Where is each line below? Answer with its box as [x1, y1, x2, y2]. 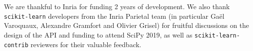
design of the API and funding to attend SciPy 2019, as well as [4, 29, 193, 39]
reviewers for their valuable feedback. [30, 39, 141, 49]
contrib [4, 41, 29, 49]
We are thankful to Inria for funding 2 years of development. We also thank [4, 1, 230, 11]
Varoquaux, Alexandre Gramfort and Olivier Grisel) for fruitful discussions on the [4, 20, 249, 30]
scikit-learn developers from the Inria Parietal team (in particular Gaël [4, 11, 225, 21]
